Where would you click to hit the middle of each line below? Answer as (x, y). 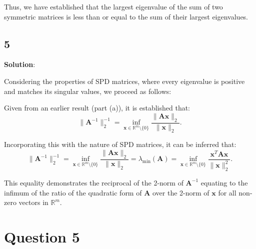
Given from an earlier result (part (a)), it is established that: (97, 108)
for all (227, 192)
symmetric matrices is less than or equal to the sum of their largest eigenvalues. (126, 16)
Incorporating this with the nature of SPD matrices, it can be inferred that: (120, 144)
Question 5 (42, 236)
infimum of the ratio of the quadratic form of (73, 192)
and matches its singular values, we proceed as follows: (88, 91)
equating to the (224, 182)
